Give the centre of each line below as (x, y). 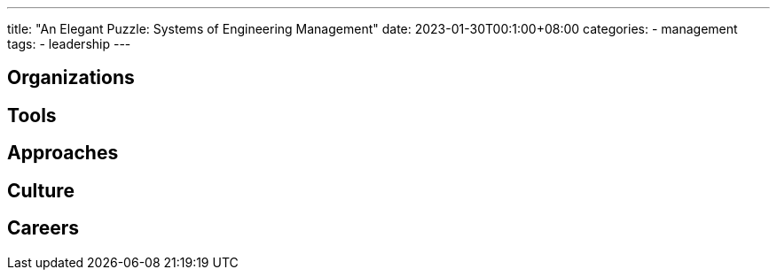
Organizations (71, 78)
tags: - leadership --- (69, 44)
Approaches (63, 153)
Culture (41, 190)
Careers (43, 228)
